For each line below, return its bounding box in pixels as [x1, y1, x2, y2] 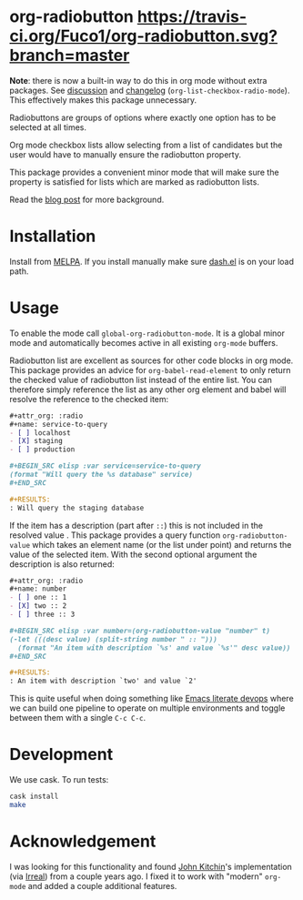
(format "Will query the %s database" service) [9, 470, 194, 480]
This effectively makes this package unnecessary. [9, 94, 197, 106]
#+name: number [9, 584, 67, 593]
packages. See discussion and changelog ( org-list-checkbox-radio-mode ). [9, 85, 290, 96]
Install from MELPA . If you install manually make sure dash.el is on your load [9, 256, 294, 267]
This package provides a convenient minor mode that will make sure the [9, 167, 279, 177]
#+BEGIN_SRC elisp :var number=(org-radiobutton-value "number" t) [9, 626, 271, 635]
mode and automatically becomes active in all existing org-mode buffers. [9, 337, 278, 348]
